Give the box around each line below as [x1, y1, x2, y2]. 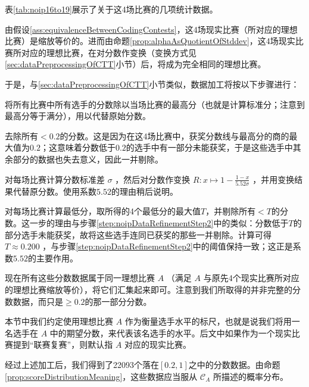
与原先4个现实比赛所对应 [203, 271, 299, 284]
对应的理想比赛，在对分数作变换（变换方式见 [21, 46, 196, 58]
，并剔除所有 [205, 205, 256, 217]
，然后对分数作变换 [115, 173, 191, 185]
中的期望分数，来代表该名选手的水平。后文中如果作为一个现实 [49, 326, 292, 339]
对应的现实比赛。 [124, 338, 192, 351]
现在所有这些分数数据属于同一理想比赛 [5, 271, 155, 284]
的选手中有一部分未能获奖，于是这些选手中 [126, 141, 293, 154]
